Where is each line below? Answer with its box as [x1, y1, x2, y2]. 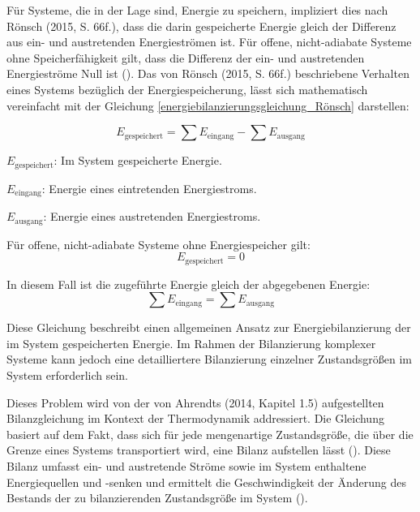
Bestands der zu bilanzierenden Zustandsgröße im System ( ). [6, 489, 308, 506]
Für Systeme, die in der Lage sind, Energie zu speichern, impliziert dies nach [6, 2, 388, 18]
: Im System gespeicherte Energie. [54, 152, 222, 169]
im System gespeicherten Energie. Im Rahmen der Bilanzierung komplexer [6, 334, 376, 351]
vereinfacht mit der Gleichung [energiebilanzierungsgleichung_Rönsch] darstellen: [6, 97, 409, 114]
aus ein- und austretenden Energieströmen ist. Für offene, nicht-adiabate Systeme [6, 33, 412, 50]
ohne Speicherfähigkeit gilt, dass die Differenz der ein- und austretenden [6, 49, 365, 66]
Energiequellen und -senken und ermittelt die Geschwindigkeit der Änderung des [6, 473, 407, 490]
